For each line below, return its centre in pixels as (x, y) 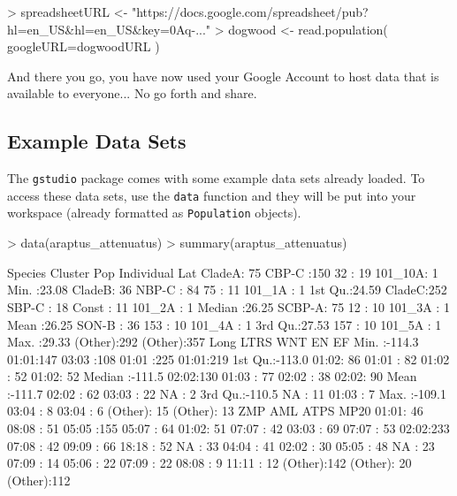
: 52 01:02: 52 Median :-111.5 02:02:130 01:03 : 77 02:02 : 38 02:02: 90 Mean (212, 376)
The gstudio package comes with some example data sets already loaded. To (216, 178)
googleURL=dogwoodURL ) (84, 46)
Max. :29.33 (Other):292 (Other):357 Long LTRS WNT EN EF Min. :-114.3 (213, 342)
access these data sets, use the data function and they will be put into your (212, 195)
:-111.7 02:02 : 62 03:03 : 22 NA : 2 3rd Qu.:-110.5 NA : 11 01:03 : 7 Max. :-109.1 (227, 393)
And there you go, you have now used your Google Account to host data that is (223, 76)
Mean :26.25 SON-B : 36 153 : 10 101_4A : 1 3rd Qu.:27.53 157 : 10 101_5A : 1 (225, 324)
